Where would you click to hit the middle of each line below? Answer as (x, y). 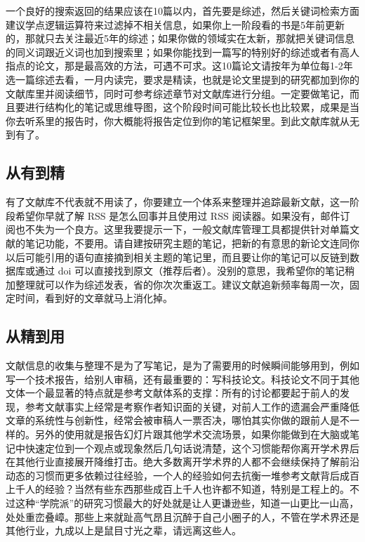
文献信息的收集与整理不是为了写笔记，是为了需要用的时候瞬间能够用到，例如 (182, 365)
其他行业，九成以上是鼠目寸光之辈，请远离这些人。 (124, 530)
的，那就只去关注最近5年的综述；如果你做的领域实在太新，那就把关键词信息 (180, 38)
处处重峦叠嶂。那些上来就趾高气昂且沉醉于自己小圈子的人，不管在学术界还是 (182, 516)
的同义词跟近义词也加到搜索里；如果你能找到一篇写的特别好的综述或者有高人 (182, 52)
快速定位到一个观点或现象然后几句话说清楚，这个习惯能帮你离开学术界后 (192, 448)
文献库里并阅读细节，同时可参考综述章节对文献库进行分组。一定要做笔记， (178, 93)
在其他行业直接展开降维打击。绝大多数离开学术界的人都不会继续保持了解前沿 (182, 462)
